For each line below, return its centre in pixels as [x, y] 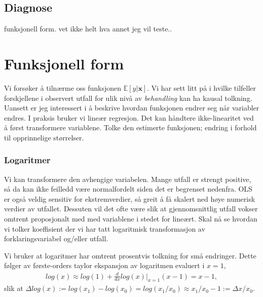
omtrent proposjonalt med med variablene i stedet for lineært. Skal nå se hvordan [131, 219]
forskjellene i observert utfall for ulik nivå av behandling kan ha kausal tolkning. [128, 98]
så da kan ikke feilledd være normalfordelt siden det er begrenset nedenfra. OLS [128, 189]
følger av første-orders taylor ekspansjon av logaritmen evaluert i [104, 265]
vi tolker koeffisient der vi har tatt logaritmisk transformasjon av [105, 228]
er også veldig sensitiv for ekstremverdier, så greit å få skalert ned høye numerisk [130, 198]
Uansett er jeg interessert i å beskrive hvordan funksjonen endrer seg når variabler [132, 108]
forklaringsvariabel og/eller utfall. [56, 238]
